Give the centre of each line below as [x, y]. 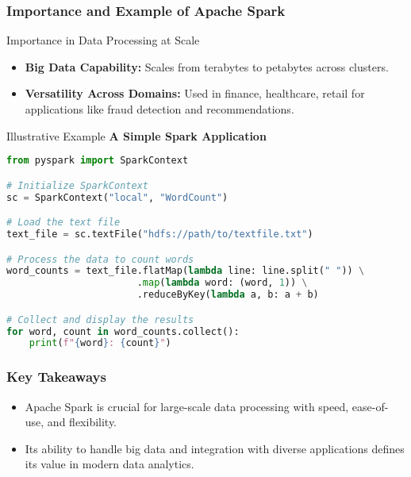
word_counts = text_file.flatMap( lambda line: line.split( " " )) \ [186, 271]
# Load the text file [63, 223]
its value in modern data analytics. [109, 464]
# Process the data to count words [100, 259]
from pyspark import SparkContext [98, 161]
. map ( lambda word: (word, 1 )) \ [222, 283]
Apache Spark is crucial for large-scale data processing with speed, [187, 406]
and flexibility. [82, 422]
